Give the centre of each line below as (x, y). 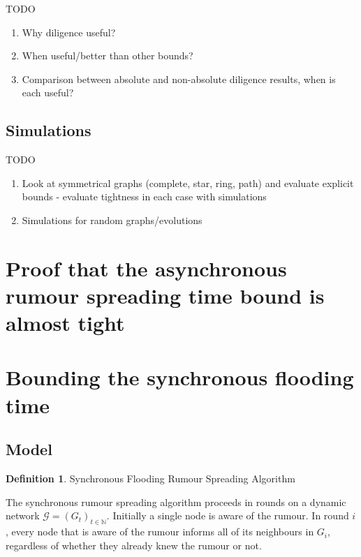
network (23, 515)
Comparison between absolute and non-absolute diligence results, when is (179, 79)
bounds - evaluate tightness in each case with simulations (144, 196)
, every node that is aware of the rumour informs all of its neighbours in (160, 532)
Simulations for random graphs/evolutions (112, 220)
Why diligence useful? (69, 32)
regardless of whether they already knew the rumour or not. (134, 545)
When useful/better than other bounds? (108, 55)
